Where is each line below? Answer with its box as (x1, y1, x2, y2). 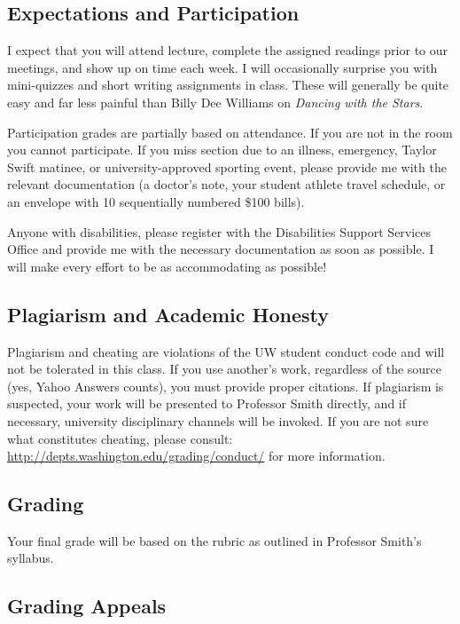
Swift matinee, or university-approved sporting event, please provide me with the (7, 157, 447, 176)
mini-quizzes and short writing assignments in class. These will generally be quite (7, 75, 449, 94)
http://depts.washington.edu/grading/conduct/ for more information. (7, 446, 386, 465)
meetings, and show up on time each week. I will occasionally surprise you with (7, 58, 438, 76)
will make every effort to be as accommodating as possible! (7, 257, 327, 275)
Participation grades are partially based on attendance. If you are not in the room (7, 122, 453, 141)
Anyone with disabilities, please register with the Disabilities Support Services (7, 222, 432, 241)
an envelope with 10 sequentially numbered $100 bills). (7, 192, 305, 210)
